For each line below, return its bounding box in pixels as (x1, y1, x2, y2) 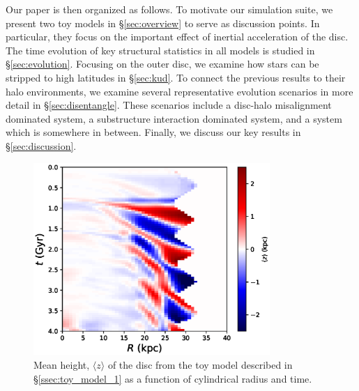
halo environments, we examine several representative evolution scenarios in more (6, 84, 353, 98)
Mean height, (33, 358, 90, 372)
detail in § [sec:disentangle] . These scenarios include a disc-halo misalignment (6, 98, 332, 112)
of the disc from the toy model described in (107, 358, 293, 372)
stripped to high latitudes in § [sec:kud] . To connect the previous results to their (6, 70, 346, 84)
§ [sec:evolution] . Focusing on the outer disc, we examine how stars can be (6, 56, 319, 71)
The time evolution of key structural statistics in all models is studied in (6, 43, 315, 57)
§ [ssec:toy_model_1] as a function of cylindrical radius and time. (33, 371, 312, 385)
